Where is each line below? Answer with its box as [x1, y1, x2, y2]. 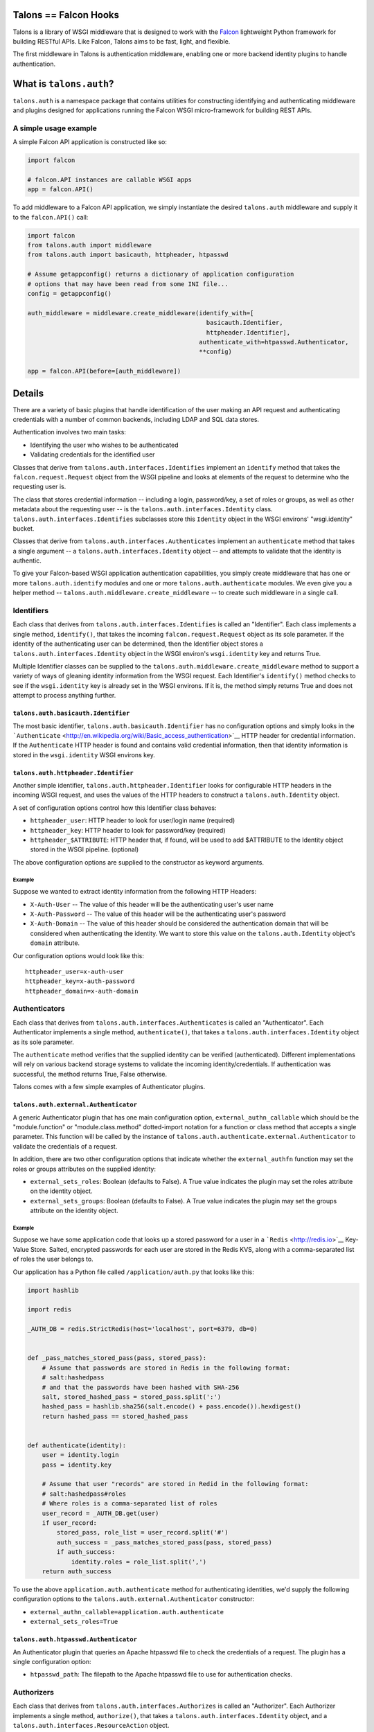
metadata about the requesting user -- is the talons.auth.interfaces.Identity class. [12, 505, 273, 513]
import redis [27, 1306, 72, 1314]
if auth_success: [56, 1548, 116, 1556]
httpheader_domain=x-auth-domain [25, 987, 139, 995]
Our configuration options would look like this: [12, 951, 145, 960]
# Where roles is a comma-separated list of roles [42, 1500, 217, 1508]
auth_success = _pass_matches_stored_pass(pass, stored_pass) [56, 1538, 273, 1546]
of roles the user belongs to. [12, 1255, 93, 1264]
